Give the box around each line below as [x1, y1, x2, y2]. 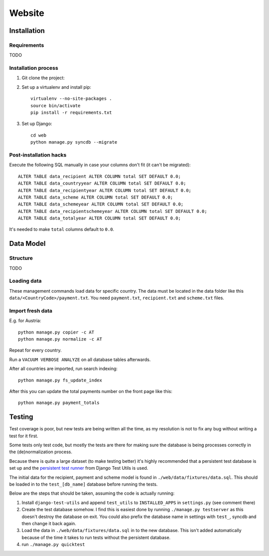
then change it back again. [21, 521, 77, 526]
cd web [30, 132, 47, 138]
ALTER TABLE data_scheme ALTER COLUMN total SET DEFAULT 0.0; [18, 194, 173, 200]
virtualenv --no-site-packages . [30, 96, 112, 102]
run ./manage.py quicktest [21, 542, 85, 548]
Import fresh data [9, 307, 52, 314]
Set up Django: [21, 121, 52, 127]
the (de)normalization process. [9, 449, 72, 455]
